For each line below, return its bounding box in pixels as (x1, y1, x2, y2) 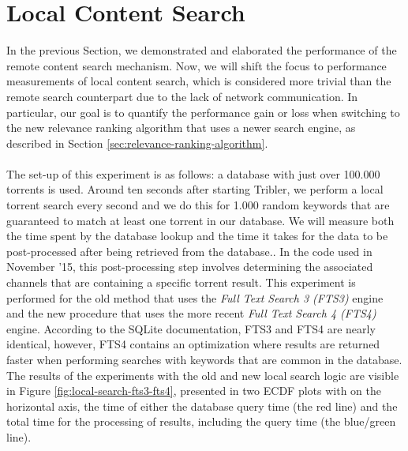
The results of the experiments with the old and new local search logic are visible (6, 366, 399, 383)
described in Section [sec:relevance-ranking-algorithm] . (6, 134, 268, 151)
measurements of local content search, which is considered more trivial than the (6, 73, 391, 89)
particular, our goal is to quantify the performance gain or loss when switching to (6, 103, 400, 120)
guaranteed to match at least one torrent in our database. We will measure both (6, 212, 395, 228)
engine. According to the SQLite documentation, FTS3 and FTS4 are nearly (6, 320, 376, 336)
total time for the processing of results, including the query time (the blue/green (6, 413, 396, 430)
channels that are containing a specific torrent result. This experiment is (6, 274, 356, 291)
